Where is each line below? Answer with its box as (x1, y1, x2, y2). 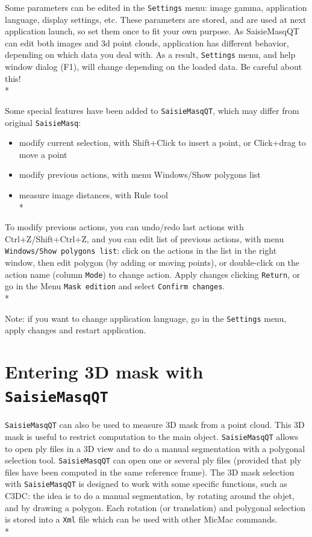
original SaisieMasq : (5, 116, 81, 128)
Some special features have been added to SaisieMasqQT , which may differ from (5, 104, 299, 116)
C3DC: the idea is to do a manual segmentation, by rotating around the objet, (5, 489, 295, 501)
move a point (19, 148, 67, 160)
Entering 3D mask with (5, 359, 204, 383)
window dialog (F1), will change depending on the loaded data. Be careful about (5, 60, 302, 73)
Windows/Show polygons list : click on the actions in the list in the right (5, 244, 277, 257)
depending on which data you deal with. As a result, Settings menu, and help (5, 48, 296, 61)
